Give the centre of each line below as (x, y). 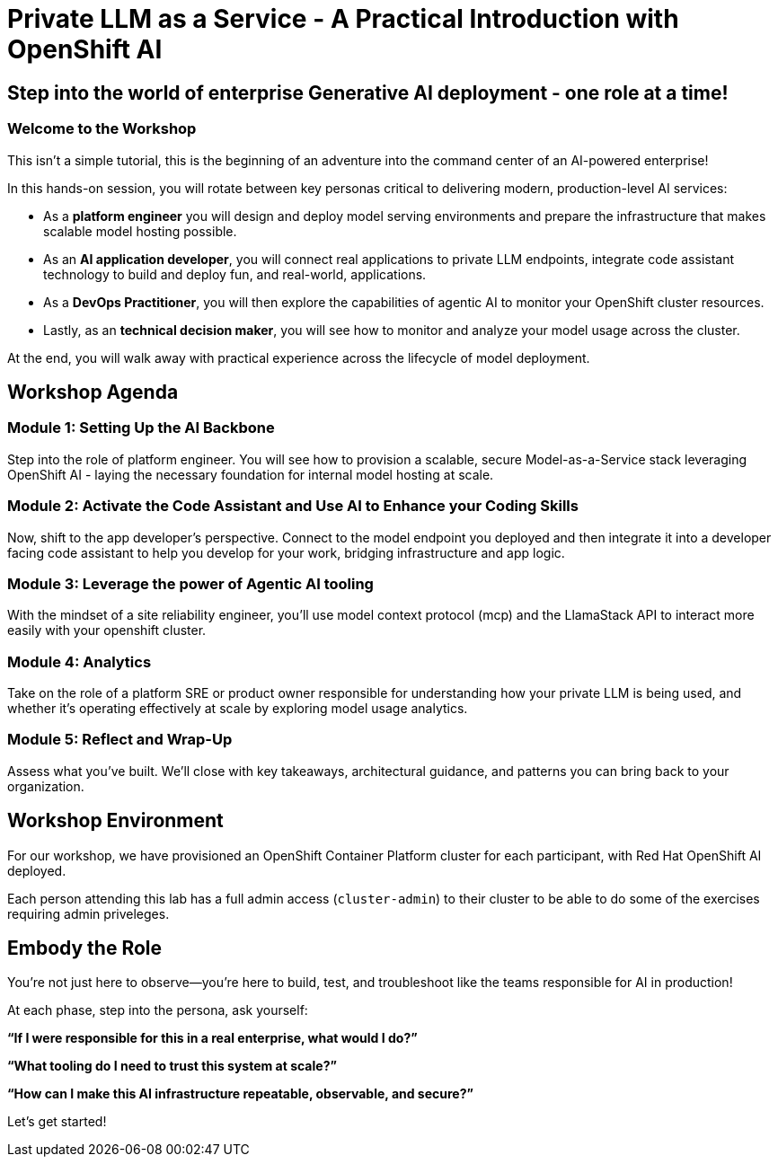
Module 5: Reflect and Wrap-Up (120, 740)
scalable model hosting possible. (140, 231)
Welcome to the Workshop (102, 129)
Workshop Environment (115, 821)
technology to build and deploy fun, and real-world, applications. (235, 274)
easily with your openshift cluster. (107, 630)
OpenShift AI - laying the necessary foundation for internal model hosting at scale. (251, 474)
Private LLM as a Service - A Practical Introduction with (343, 19)
